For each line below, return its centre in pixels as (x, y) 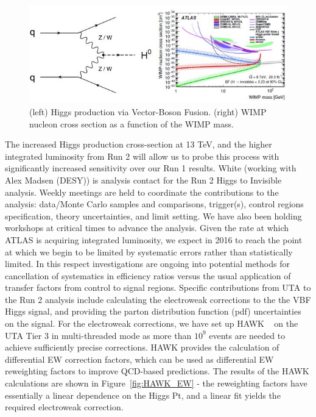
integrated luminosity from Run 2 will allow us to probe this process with (142, 156)
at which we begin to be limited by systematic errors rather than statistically (149, 251)
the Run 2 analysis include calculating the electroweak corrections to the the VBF (158, 299)
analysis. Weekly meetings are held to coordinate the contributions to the (142, 192)
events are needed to (247, 335)
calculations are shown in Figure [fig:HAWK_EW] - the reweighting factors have (156, 383)
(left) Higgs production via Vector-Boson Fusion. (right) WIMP (148, 111)
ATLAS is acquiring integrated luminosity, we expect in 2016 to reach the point (154, 239)
